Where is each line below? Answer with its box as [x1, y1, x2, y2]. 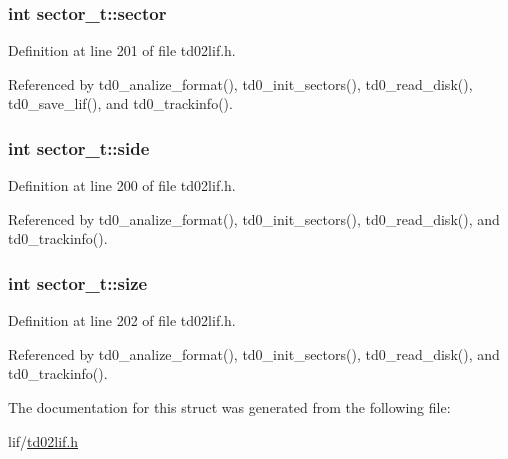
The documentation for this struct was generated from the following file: [8, 397, 451, 417]
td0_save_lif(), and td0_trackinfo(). [8, 93, 233, 114]
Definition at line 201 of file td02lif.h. [8, 40, 236, 61]
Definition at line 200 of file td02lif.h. [8, 175, 236, 196]
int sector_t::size [8, 270, 148, 295]
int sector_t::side [8, 135, 150, 160]
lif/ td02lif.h [8, 430, 79, 451]
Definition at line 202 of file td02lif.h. [8, 310, 236, 331]
